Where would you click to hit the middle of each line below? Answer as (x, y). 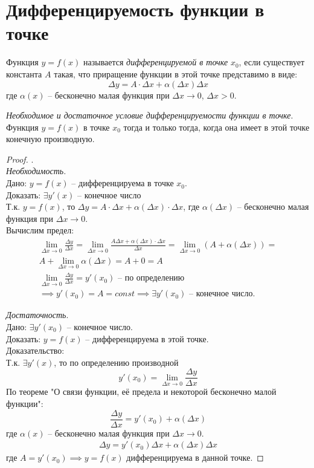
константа (24, 73)
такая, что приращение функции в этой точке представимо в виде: (176, 73)
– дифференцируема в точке (123, 183)
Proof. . (20, 159)
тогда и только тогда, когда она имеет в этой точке (216, 127)
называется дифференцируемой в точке (156, 62)
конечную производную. (50, 139)
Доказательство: (35, 350)
